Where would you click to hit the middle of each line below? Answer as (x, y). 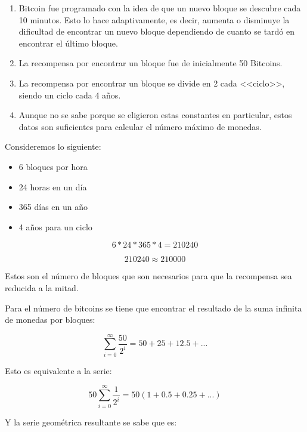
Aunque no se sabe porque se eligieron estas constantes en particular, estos (155, 115)
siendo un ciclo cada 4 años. (70, 95)
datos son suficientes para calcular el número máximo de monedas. (140, 126)
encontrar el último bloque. (68, 43)
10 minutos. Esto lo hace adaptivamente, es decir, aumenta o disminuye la (154, 19)
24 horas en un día (53, 186)
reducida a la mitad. (42, 287)
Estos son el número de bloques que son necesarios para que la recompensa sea (148, 276)
